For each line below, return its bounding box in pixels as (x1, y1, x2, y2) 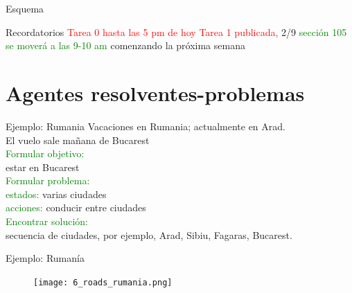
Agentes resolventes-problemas (6, 78, 305, 107)
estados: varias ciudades (6, 186, 107, 201)
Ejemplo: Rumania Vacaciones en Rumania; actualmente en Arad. (6, 118, 285, 133)
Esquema (6, 1, 44, 15)
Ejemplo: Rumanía (6, 251, 85, 265)
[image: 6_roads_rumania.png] (33, 277, 173, 287)
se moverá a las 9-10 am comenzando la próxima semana (6, 38, 245, 53)
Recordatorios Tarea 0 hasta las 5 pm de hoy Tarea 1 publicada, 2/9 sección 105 (6, 24, 347, 39)
